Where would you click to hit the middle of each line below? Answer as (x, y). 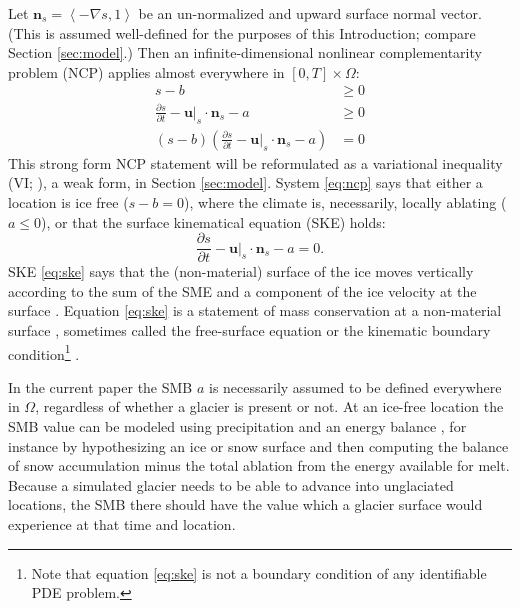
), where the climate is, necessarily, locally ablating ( (345, 201)
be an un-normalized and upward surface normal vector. (310, 13)
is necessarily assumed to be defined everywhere (355, 386)
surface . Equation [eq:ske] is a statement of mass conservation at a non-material (255, 310)
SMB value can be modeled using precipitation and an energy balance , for (237, 426)
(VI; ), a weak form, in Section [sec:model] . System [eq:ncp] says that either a (245, 182)
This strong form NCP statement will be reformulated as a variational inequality (255, 162)
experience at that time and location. (122, 524)
